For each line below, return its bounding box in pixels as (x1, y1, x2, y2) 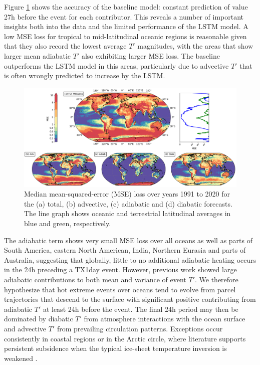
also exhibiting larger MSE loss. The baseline (81, 50, 220, 61)
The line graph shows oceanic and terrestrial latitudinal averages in (24, 208, 231, 219)
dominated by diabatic (4, 313, 73, 324)
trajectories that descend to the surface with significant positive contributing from (4, 294, 256, 304)
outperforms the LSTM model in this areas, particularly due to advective (4, 60, 229, 71)
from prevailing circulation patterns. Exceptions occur (57, 323, 223, 333)
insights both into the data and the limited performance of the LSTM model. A (4, 21, 248, 32)
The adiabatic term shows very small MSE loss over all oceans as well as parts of (4, 235, 253, 245)
